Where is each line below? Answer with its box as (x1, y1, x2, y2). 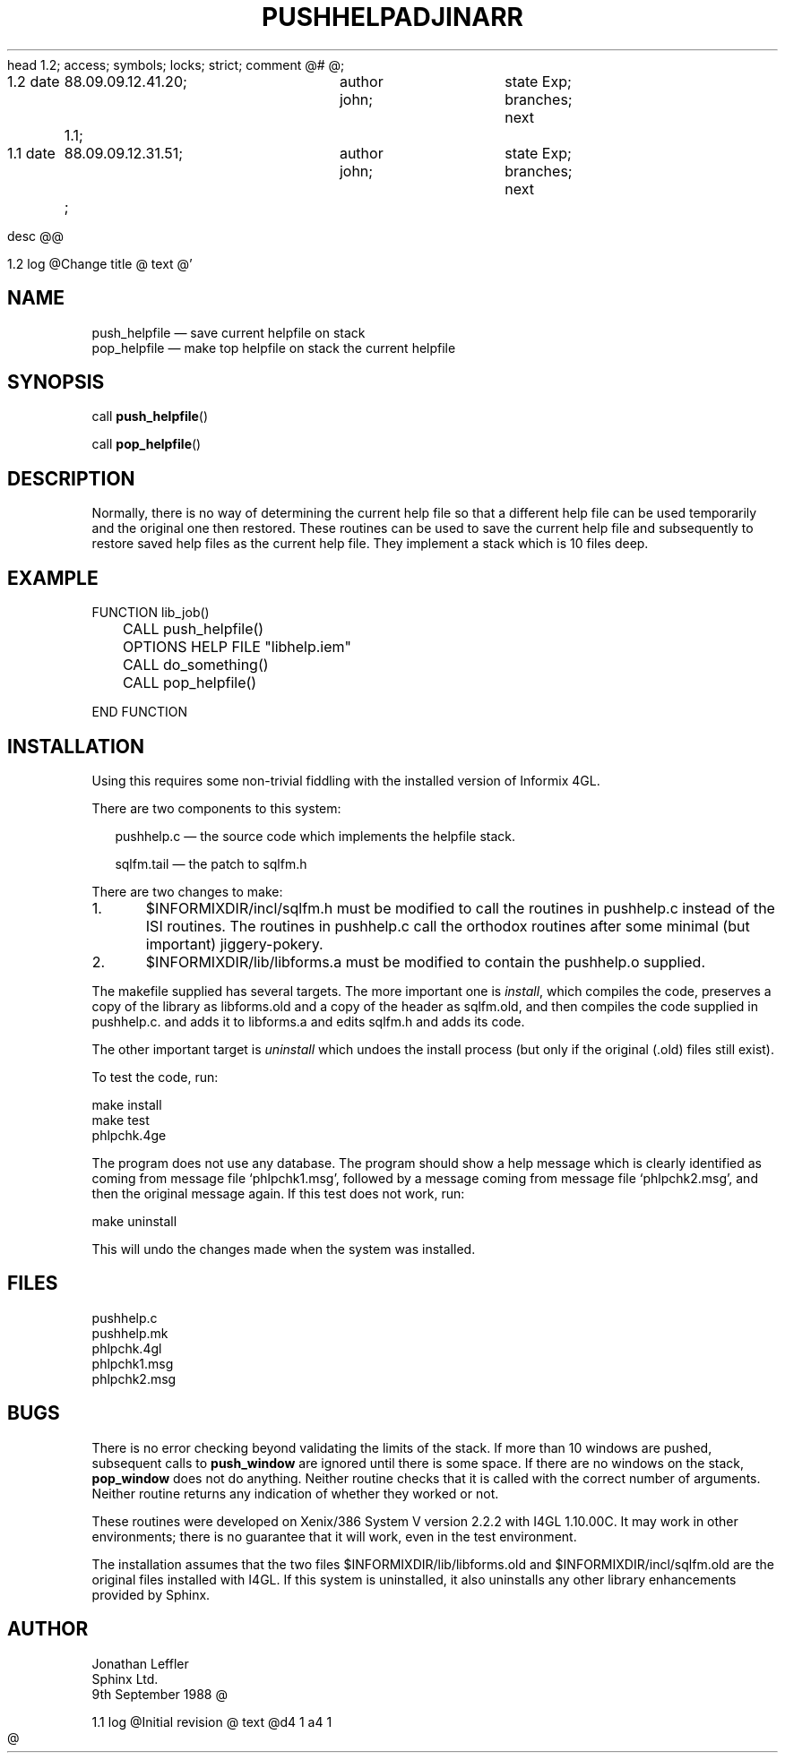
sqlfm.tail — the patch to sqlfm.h (115, 855, 307, 871)
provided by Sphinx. (91, 1586, 211, 1602)
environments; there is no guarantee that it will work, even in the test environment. (91, 1528, 577, 1544)
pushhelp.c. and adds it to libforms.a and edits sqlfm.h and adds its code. (91, 1013, 525, 1029)
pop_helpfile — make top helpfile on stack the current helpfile (91, 339, 456, 356)
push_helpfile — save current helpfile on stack (91, 324, 366, 340)
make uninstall (91, 1213, 177, 1229)
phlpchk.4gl (91, 1340, 162, 1356)
